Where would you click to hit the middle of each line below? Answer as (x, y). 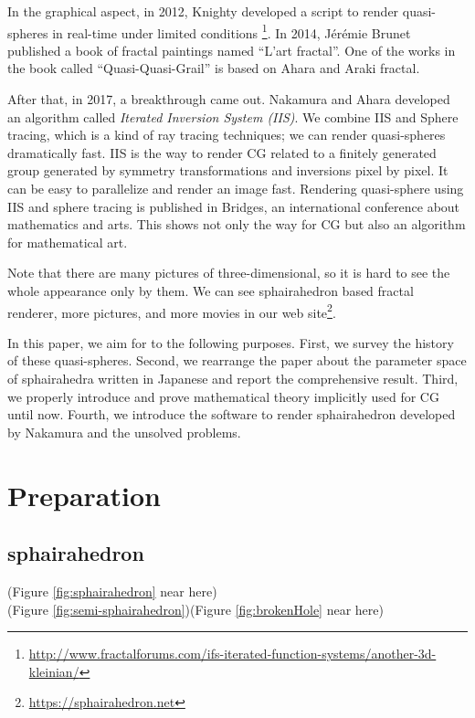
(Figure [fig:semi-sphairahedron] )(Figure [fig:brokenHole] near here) (195, 609)
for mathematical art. (68, 242)
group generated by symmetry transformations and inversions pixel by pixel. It (228, 170)
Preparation (84, 495)
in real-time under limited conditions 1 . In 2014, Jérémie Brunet (232, 31)
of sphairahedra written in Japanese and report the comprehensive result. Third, (233, 378)
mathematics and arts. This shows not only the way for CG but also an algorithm (237, 224)
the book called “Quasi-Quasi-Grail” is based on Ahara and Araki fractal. (214, 68)
